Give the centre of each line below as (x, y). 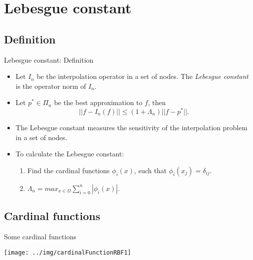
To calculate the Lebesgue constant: (70, 154)
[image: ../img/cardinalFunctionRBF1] (68, 252)
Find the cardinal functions (69, 170)
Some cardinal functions (40, 237)
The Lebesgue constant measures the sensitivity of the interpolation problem (131, 128)
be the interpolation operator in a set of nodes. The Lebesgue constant (143, 76)
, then (157, 102)
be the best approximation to (98, 102)
